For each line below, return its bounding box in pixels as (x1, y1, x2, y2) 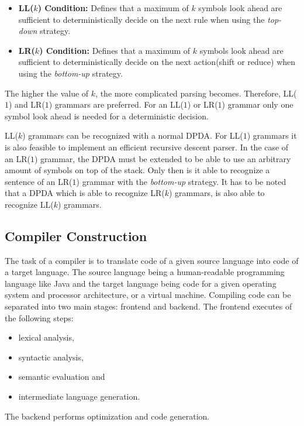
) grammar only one (222, 98, 293, 111)
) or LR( (187, 98, 218, 111)
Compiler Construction (5, 226, 147, 245)
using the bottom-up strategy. (18, 67, 123, 79)
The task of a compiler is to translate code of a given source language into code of (5, 254, 299, 266)
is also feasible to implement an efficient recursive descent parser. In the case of (5, 140, 289, 153)
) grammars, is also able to (168, 187, 265, 199)
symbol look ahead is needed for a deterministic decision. (5, 109, 209, 122)
